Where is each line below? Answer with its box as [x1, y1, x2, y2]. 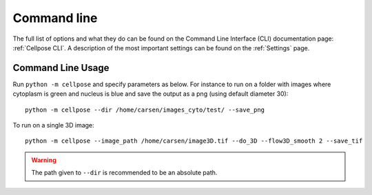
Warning [31, 156, 56, 164]
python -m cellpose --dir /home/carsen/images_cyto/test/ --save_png [25, 105, 265, 114]
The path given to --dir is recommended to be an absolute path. [31, 169, 218, 177]
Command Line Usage [12, 62, 110, 74]
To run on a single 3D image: [12, 121, 94, 130]
